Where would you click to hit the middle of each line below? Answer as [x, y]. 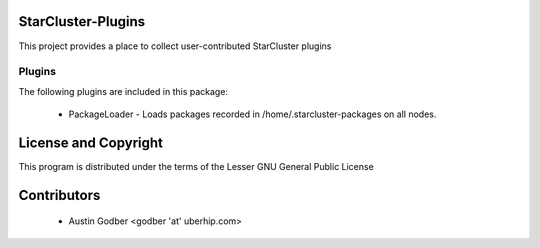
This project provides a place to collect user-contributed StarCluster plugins [175, 46]
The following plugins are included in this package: [123, 91]
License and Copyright [91, 142]
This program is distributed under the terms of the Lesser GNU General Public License [196, 166]
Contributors [59, 195]
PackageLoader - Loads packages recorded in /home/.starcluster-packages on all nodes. [252, 114]
